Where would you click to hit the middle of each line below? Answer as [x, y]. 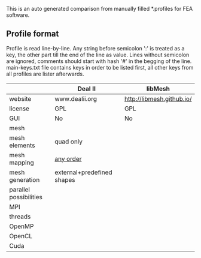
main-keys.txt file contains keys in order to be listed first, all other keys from [100, 67]
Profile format [33, 34]
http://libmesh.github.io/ [158, 98]
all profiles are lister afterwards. [45, 74]
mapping [22, 163]
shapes [65, 179]
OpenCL [21, 236]
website [20, 98]
